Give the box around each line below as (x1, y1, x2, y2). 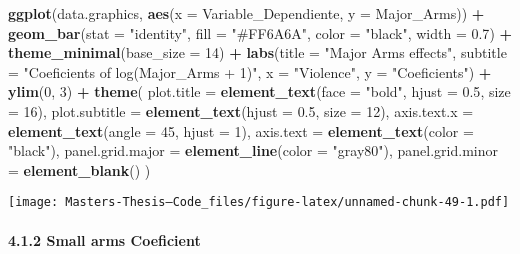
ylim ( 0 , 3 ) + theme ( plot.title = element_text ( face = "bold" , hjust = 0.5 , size (8, 81, 511, 102)
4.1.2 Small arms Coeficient (8, 229, 201, 250)
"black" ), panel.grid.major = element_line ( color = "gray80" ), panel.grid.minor (8, 140, 498, 161)
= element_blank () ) (8, 159, 151, 180)
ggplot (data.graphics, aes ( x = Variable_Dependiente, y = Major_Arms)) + (8, 3, 485, 23)
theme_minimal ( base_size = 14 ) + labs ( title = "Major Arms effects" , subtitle (8, 42, 507, 63)
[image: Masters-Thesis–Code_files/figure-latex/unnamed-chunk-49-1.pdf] (8, 195, 510, 210)
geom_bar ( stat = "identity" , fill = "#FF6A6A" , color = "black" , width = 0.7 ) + (8, 22, 513, 43)
